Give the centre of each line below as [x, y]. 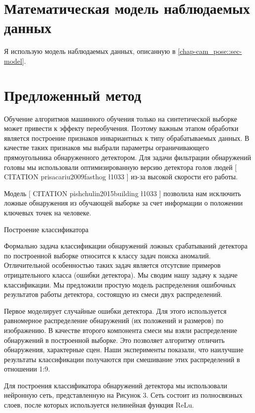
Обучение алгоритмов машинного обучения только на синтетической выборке [121, 118]
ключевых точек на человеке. [48, 212]
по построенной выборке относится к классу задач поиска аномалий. [108, 255]
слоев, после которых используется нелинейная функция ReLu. [99, 405]
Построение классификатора [46, 229]
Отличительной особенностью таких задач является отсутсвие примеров [112, 265]
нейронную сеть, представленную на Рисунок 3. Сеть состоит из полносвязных [123, 395]
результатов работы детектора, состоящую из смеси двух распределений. [113, 294]
